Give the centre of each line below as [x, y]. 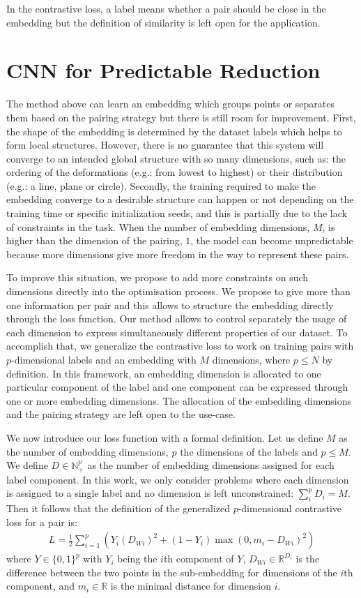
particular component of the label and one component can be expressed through [177, 387]
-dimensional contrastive [290, 508]
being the [137, 559]
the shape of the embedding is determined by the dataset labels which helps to [174, 131]
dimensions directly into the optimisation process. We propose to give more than [178, 291]
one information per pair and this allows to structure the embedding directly [170, 305]
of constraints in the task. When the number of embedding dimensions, [158, 226]
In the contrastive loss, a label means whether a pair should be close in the [166, 8]
